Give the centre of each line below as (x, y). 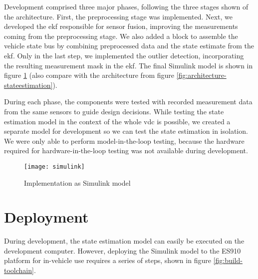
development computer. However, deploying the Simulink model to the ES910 (123, 250)
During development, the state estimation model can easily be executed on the (124, 241)
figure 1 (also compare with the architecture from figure (89, 75)
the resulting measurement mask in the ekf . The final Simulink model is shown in (129, 65)
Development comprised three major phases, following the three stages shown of (126, 6)
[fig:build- (228, 260)
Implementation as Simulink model (77, 182)
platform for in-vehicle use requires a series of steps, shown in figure (108, 260)
